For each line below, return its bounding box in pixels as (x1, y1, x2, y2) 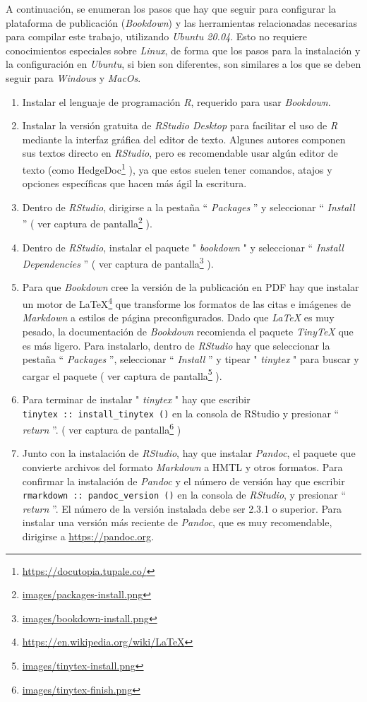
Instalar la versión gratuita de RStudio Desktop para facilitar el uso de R (22, 118, 338, 133)
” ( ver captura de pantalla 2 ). (22, 214, 152, 231)
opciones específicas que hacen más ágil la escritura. (22, 176, 247, 191)
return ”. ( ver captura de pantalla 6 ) (22, 420, 181, 436)
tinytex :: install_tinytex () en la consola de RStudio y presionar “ (22, 405, 339, 420)
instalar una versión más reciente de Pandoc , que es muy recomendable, (22, 515, 332, 530)
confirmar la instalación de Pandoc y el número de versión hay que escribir (22, 473, 345, 488)
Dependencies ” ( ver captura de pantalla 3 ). (22, 254, 214, 270)
